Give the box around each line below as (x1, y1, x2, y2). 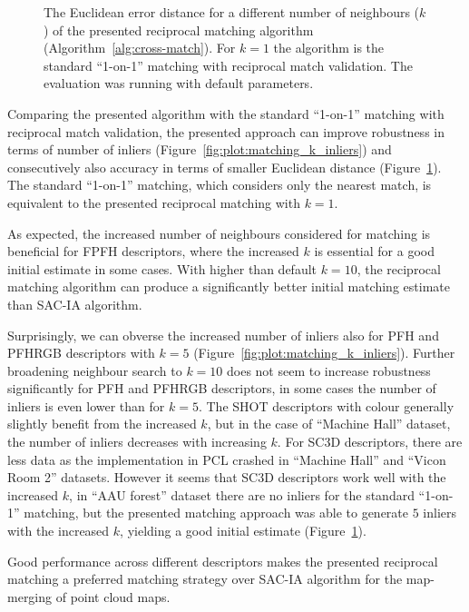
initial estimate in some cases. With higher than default (7, 259, 318, 278)
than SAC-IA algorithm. (7, 294, 142, 313)
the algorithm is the (273, 38, 385, 57)
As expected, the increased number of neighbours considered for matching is (7, 223, 431, 242)
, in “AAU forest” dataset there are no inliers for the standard (69, 485, 415, 504)
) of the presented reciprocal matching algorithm (44, 20, 314, 39)
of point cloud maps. (55, 587, 171, 606)
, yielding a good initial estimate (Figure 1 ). (120, 521, 366, 540)
